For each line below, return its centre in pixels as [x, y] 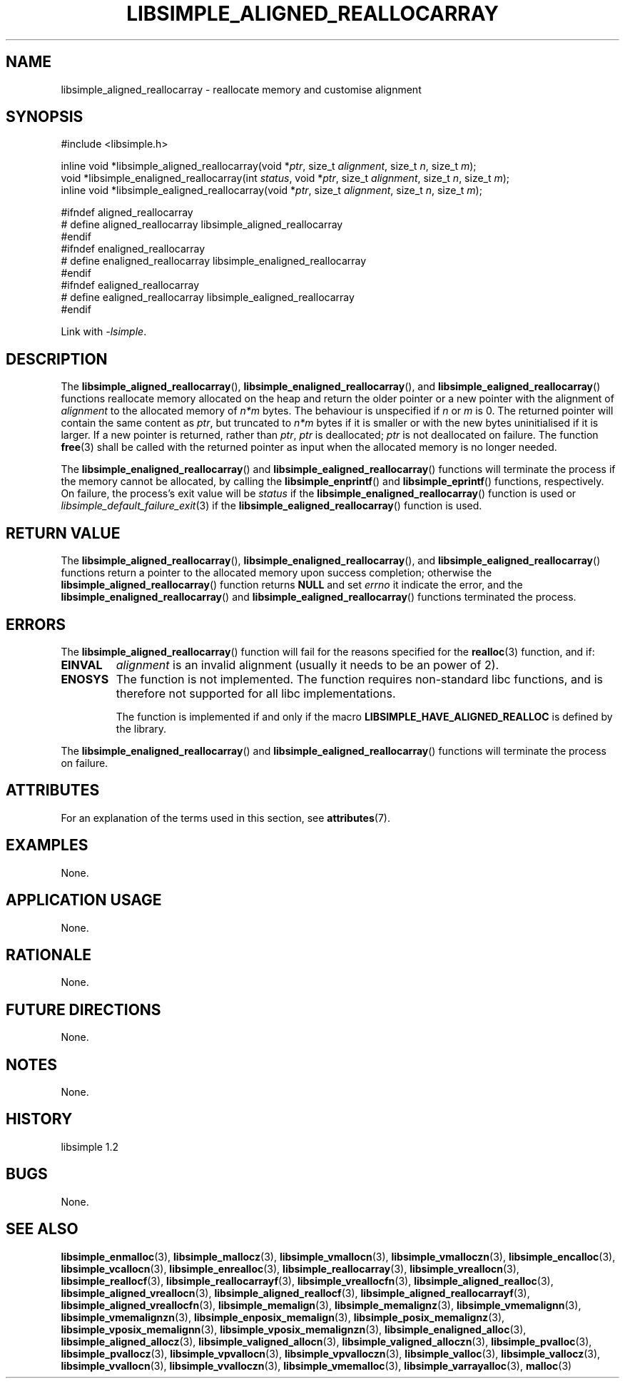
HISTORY [39, 1119]
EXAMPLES [47, 845]
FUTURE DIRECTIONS [83, 1009]
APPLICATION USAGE [84, 900]
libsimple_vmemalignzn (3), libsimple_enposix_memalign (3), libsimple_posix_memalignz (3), [283, 1317]
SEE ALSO [42, 1229]
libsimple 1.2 [90, 1146]
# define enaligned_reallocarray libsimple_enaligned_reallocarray [214, 261]
